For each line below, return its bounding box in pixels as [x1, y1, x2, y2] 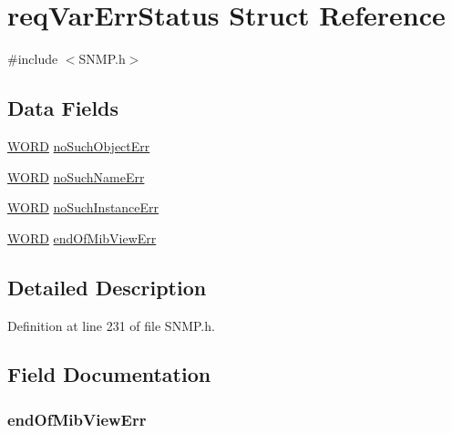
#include [7, 49, 58, 68]
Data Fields [7, 94, 119, 122]
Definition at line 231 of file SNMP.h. [7, 315, 215, 335]
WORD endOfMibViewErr [7, 228, 157, 247]
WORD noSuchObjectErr [7, 136, 150, 155]
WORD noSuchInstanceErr [7, 198, 159, 217]
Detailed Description [7, 273, 207, 301]
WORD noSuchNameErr [7, 167, 145, 186]
